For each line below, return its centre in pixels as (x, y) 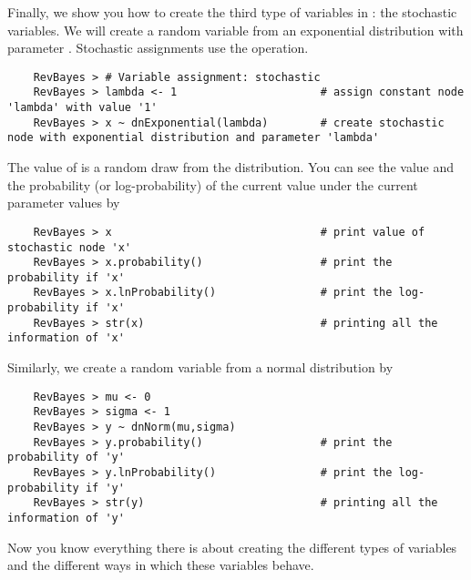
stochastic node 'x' (70, 247)
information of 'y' (66, 518)
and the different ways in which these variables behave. (161, 565)
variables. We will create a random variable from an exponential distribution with (235, 30)
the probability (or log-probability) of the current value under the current (213, 184)
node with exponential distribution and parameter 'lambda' (194, 138)
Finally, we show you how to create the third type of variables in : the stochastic (232, 12)
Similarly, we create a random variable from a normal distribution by (200, 367)
